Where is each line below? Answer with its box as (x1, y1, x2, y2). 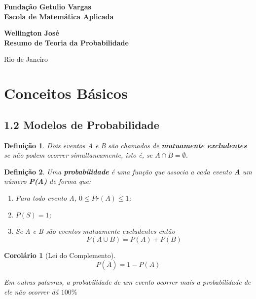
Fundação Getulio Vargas (4, 1, 91, 11)
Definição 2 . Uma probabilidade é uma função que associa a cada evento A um (4, 166, 252, 176)
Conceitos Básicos (4, 83, 128, 103)
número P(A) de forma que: (4, 176, 91, 186)
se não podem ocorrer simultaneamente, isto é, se (4, 150, 153, 160)
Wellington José (4, 28, 59, 38)
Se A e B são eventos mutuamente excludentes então (15, 226, 175, 236)
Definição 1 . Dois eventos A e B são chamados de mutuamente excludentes (4, 140, 247, 150)
